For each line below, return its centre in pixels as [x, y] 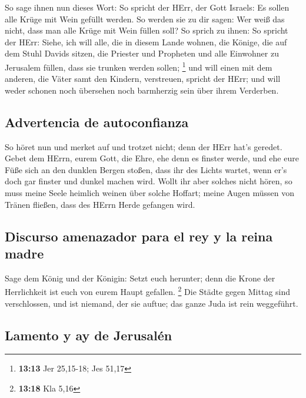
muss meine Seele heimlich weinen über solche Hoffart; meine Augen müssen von [149, 192]
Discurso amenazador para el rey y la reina [139, 236]
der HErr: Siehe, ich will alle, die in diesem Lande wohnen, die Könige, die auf [146, 42]
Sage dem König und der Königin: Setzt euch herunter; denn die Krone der [140, 278]
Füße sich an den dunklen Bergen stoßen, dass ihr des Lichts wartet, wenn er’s [146, 169]
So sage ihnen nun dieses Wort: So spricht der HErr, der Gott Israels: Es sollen [147, 7]
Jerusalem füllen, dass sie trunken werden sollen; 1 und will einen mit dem [139, 66]
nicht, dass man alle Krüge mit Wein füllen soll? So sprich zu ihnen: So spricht [147, 30]
